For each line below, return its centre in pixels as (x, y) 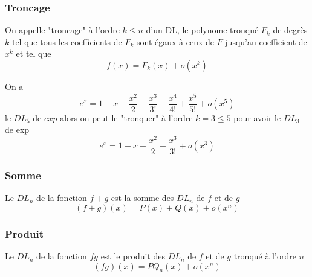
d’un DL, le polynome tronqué (202, 30)
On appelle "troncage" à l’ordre (62, 30)
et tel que (34, 53)
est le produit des (133, 256)
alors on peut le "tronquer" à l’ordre (126, 117)
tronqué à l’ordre (265, 256)
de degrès (290, 30)
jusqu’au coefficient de (266, 41)
